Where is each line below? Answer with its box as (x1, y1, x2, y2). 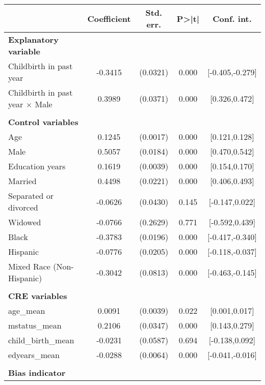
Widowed (8, 216, 41, 228)
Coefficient (87, 12, 131, 24)
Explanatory (8, 34, 59, 45)
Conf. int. (213, 12, 252, 24)
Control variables (8, 116, 78, 128)
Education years (8, 160, 66, 172)
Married (8, 175, 37, 187)
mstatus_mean (8, 319, 62, 331)
